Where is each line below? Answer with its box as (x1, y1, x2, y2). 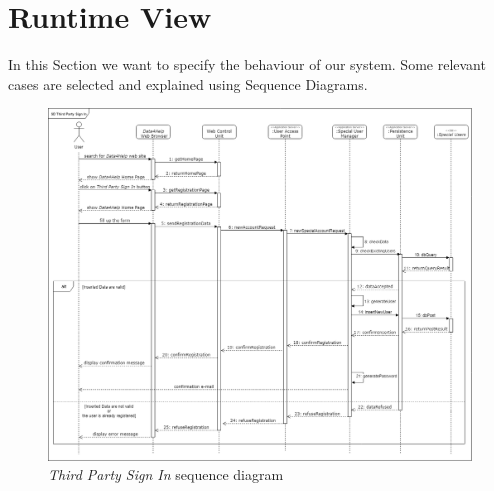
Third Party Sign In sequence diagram (48, 464, 284, 485)
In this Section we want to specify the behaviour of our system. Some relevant (8, 54, 486, 75)
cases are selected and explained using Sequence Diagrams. (8, 73, 368, 94)
